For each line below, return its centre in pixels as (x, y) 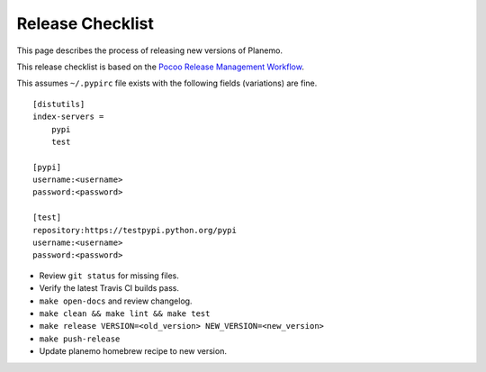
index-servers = (68, 117)
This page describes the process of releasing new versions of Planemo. (150, 50)
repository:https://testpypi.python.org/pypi (135, 230)
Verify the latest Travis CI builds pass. (109, 288)
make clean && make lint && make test (125, 313)
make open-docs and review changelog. (116, 301)
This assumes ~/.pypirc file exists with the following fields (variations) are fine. (167, 83)
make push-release (80, 339)
